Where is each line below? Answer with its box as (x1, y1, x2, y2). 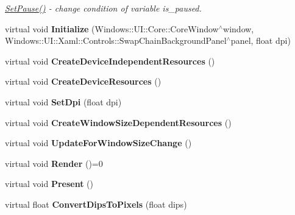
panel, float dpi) (230, 34, 291, 47)
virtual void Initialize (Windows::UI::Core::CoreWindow (5, 22, 219, 35)
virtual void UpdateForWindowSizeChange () (5, 136, 192, 149)
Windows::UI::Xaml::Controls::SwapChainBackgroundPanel (5, 34, 227, 47)
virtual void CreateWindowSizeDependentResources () (5, 116, 232, 129)
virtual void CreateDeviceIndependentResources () (5, 54, 215, 67)
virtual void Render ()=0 (5, 157, 103, 169)
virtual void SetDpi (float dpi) (5, 95, 122, 108)
